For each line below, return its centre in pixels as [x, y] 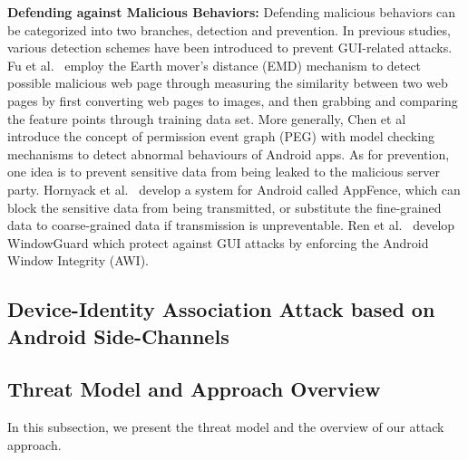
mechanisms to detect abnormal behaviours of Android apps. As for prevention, [229, 153]
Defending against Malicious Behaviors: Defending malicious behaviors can [232, 12]
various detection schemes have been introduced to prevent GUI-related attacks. [230, 48]
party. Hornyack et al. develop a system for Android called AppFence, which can [234, 189]
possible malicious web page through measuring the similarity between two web [228, 83]
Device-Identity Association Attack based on [221, 309]
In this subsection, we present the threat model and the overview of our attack [226, 427]
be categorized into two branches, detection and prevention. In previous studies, [229, 29]
